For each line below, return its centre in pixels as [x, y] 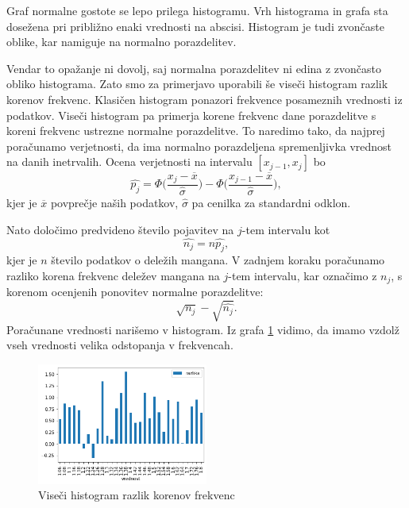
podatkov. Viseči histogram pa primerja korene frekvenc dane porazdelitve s [191, 115]
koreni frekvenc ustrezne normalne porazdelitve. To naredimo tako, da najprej [196, 131]
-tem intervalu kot [286, 229]
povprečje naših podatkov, [114, 203]
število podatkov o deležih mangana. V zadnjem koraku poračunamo [218, 260]
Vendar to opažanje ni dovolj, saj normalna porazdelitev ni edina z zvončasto [194, 68]
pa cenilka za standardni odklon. [271, 203]
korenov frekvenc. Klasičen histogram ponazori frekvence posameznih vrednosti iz [204, 99]
